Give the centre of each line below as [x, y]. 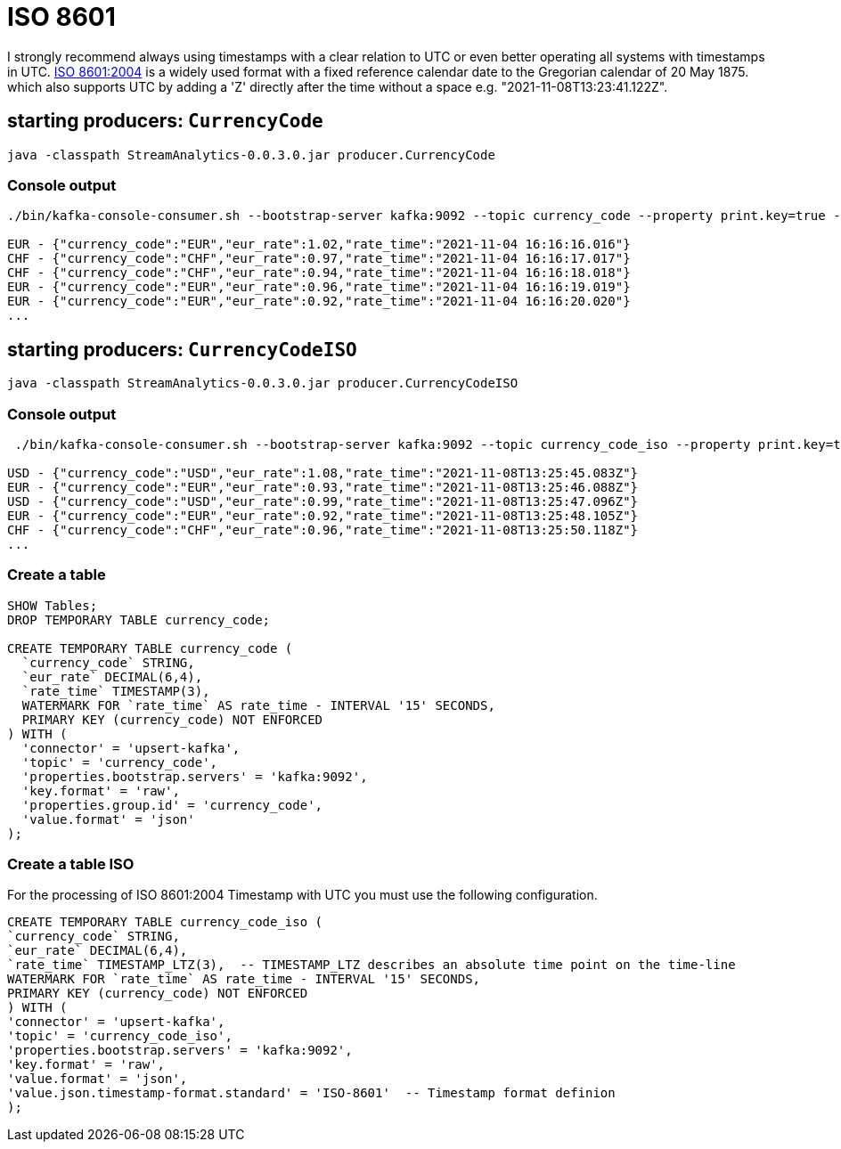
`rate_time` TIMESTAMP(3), [116, 691]
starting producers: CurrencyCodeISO [182, 349]
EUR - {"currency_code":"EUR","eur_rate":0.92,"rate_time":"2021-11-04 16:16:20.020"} [319, 302]
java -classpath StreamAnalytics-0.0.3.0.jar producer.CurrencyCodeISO [263, 383]
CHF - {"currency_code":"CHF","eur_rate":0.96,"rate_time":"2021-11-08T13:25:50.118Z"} [323, 530]
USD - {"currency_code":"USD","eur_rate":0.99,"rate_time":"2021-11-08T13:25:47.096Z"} [323, 501]
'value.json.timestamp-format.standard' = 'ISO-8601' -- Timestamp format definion [311, 1093]
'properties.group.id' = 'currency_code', [172, 805]
